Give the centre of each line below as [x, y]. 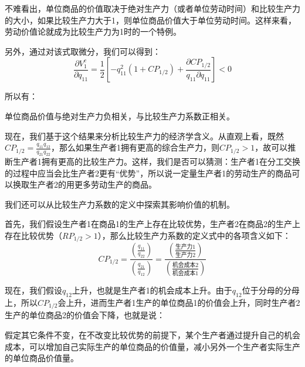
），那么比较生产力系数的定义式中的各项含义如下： [194, 235]
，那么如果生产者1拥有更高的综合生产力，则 [135, 147]
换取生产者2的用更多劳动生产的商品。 [84, 184]
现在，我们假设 [33, 290]
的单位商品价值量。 [42, 358]
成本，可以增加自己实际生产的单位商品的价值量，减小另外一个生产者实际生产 [152, 346]
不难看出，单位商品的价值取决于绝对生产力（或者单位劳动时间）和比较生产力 [152, 8]
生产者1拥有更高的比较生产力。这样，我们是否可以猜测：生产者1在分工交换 [156, 161]
